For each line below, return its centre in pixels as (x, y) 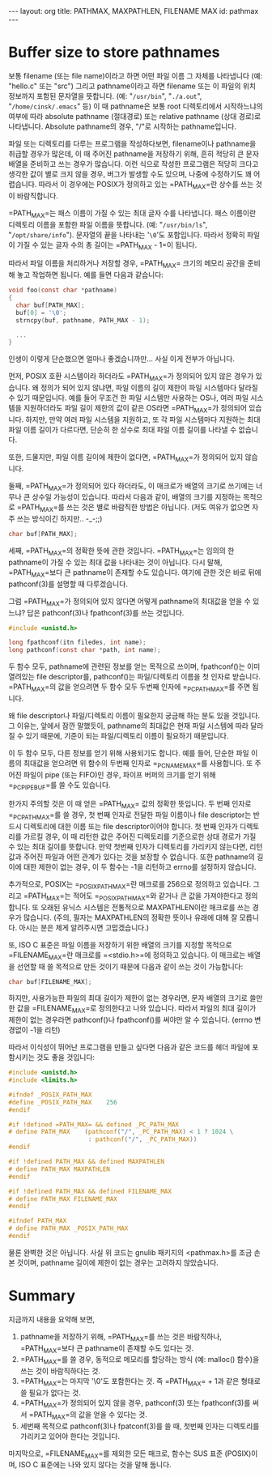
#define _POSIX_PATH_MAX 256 (63, 1102)
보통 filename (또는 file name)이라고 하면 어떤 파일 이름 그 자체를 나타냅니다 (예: (136, 75)
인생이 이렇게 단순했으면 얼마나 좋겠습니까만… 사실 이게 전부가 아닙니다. (121, 359)
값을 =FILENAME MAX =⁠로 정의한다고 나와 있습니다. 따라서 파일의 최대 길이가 (136, 1009)
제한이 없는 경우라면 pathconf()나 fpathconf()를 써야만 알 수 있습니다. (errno (131, 1020)
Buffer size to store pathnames (114, 52)
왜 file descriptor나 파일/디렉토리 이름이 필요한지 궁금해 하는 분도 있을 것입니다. (134, 715)
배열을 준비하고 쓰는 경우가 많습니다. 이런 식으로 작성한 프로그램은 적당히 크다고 (134, 164)
